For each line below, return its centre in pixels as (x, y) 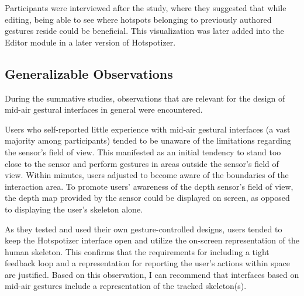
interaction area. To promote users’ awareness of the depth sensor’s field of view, (149, 186)
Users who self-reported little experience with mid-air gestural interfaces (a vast (148, 129)
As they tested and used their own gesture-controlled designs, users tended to (144, 229)
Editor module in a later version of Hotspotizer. (90, 42)
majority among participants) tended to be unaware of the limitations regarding (148, 140)
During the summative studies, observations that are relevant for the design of (145, 98)
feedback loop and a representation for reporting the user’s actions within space (147, 263)
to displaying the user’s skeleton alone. (74, 209)
